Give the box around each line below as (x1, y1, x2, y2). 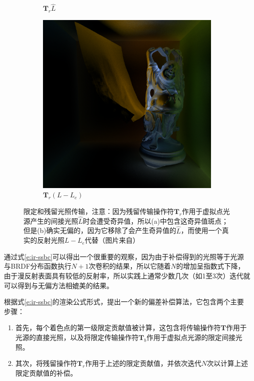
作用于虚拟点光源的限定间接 (146, 332, 235, 342)
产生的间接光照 (30, 215, 78, 226)
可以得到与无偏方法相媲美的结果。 (4, 280, 113, 290)
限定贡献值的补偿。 (15, 367, 77, 378)
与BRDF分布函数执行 (4, 261, 72, 271)
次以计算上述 (207, 358, 248, 368)
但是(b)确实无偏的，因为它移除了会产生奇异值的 (23, 225, 176, 235)
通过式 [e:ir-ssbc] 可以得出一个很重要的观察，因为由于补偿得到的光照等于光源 (4, 251, 244, 261)
